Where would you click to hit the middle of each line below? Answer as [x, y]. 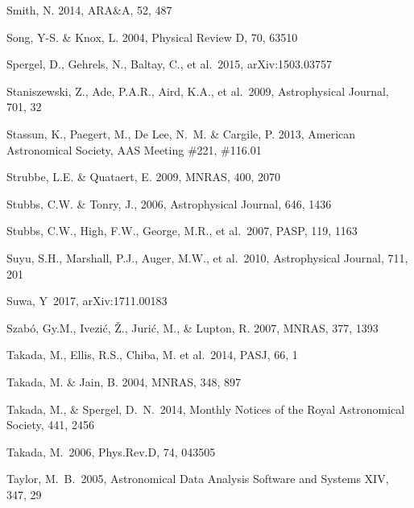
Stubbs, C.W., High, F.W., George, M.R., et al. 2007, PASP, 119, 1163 [182, 231]
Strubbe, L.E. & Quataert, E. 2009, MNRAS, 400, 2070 [144, 177]
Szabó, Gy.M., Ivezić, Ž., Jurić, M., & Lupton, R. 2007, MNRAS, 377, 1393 [193, 327]
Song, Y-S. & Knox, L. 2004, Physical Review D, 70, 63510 [152, 37]
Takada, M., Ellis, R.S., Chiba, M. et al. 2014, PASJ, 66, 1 [152, 355]
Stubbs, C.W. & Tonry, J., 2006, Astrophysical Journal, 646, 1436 [169, 203]
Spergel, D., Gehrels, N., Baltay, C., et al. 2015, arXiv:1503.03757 [169, 64]
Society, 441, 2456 [50, 425]
